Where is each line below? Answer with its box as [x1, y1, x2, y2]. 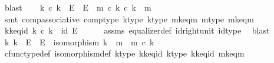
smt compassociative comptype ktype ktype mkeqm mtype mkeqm [4, 12, 254, 25]
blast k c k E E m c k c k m [4, 1, 151, 13]
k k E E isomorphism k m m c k [4, 35, 154, 48]
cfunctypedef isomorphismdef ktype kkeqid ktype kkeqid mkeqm [4, 47, 245, 59]
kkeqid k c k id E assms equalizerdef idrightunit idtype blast [4, 24, 270, 37]
